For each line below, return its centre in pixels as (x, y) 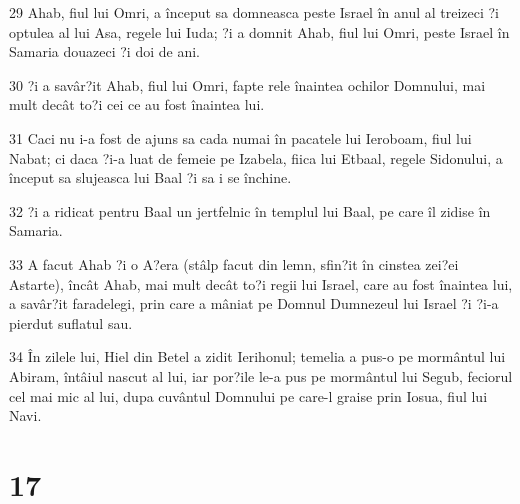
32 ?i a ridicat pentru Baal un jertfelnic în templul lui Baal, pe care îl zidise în (250, 210)
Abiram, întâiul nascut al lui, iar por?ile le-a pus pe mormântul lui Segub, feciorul (261, 375)
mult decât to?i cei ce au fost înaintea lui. (137, 104)
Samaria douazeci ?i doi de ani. (104, 51)
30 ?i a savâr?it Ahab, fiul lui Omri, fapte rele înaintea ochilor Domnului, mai (247, 84)
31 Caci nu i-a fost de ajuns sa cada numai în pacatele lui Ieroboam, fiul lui (240, 137)
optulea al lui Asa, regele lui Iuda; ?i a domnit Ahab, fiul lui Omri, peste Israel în (259, 31)
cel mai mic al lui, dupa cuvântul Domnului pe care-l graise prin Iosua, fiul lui (248, 395)
